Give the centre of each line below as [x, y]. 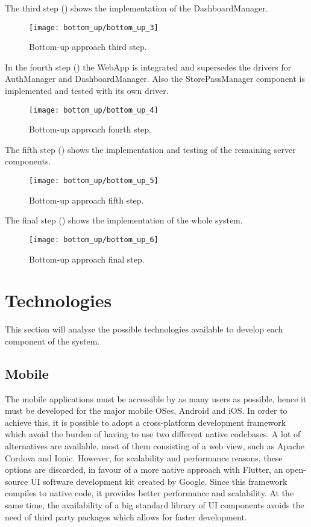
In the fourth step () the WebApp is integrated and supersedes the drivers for [148, 67]
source [17, 481]
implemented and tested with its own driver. [87, 91]
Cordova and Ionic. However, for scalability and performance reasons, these [144, 457]
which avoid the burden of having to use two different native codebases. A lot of [153, 434]
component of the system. [52, 341]
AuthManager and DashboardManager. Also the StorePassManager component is [155, 79]
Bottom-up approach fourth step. [90, 129]
